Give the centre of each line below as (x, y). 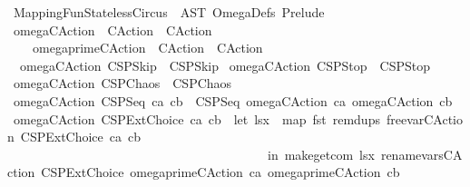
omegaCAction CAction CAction (113, 30)
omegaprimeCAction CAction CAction (147, 48)
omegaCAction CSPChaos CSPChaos (122, 83)
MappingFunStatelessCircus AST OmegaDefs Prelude (169, 12)
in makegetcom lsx (321, 154)
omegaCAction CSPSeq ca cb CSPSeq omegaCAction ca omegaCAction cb (233, 100)
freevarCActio (425, 118)
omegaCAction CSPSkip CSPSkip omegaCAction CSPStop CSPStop (225, 65)
